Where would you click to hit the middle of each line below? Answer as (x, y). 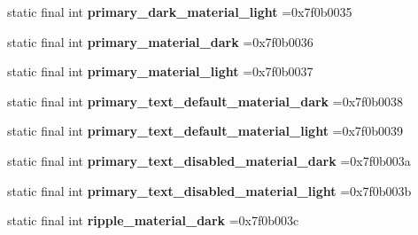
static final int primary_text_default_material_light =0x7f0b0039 (205, 131)
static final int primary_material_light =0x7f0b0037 (160, 71)
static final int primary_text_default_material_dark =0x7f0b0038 (205, 101)
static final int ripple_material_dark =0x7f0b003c (153, 220)
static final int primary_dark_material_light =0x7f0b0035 (180, 12)
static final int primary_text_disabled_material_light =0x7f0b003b (209, 190)
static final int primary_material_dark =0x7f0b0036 (160, 41)
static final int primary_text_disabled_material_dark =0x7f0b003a (209, 160)
